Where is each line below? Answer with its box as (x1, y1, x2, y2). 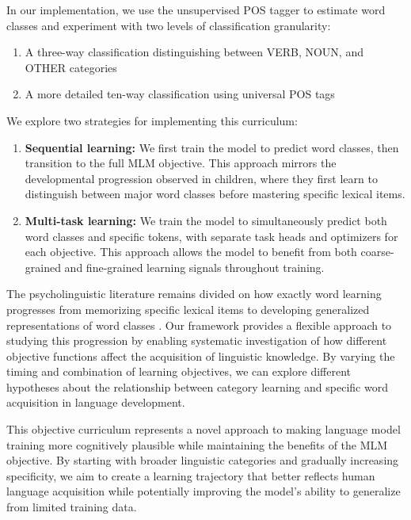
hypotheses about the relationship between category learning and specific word (6, 378, 388, 395)
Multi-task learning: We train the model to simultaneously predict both (25, 212, 387, 228)
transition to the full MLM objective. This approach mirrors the (25, 155, 337, 171)
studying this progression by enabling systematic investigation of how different (6, 332, 387, 349)
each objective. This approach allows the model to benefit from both (25, 243, 357, 260)
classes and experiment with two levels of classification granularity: (6, 17, 331, 33)
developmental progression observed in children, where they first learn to (25, 170, 378, 186)
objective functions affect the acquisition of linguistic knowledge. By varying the (6, 347, 395, 364)
